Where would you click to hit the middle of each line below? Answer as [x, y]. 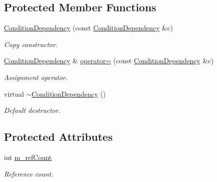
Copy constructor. [31, 44]
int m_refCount [28, 157]
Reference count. [29, 173]
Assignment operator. [36, 77]
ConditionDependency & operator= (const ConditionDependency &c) [109, 61]
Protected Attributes [58, 137]
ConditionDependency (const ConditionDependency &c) [89, 28]
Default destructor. [32, 110]
